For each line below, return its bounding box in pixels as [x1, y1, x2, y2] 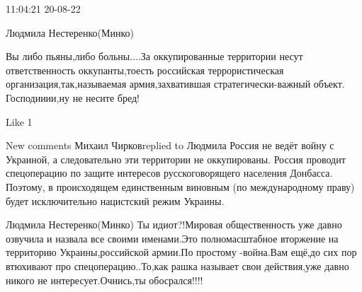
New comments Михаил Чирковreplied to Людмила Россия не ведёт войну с [6, 138, 334, 153]
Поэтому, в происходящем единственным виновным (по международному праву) [6, 179, 355, 194]
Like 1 [6, 114, 33, 129]
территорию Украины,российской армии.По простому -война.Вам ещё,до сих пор [6, 245, 357, 259]
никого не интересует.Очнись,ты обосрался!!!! [6, 272, 203, 287]
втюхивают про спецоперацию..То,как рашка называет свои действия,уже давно [6, 258, 349, 273]
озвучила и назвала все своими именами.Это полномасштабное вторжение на [6, 230, 339, 245]
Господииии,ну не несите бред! [6, 90, 140, 105]
